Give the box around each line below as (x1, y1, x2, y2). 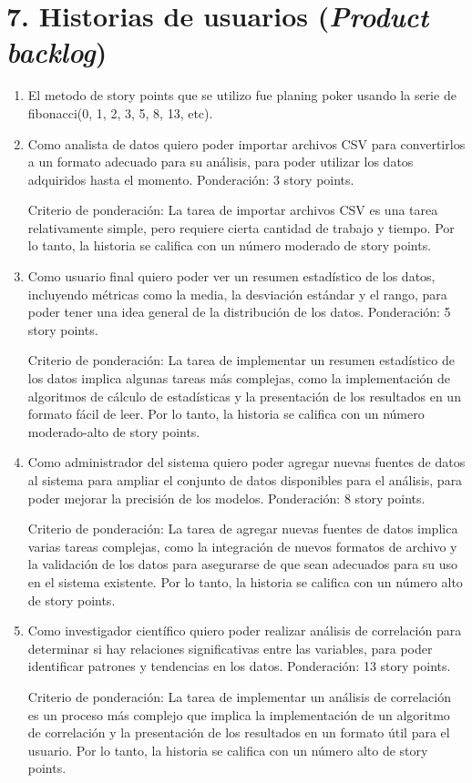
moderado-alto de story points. (27, 422, 200, 441)
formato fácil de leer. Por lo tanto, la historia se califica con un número (27, 404, 425, 423)
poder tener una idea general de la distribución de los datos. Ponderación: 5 (27, 302, 451, 321)
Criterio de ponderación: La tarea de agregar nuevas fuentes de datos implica (27, 519, 458, 538)
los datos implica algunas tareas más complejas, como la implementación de (27, 369, 451, 388)
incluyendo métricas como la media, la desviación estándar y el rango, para (27, 284, 447, 303)
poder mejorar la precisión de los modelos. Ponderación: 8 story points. (27, 488, 426, 507)
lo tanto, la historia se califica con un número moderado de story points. (27, 236, 432, 255)
